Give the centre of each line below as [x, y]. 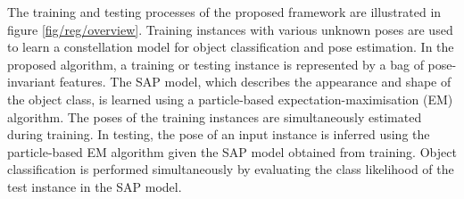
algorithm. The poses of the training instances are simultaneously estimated [215, 116]
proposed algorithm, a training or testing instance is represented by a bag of [215, 64]
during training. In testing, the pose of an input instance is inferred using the [219, 134]
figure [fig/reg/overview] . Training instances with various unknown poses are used [230, 29]
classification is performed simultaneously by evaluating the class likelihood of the [231, 169]
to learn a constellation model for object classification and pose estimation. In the [231, 47]
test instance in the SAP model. [95, 186]
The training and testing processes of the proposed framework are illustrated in [224, 12]
